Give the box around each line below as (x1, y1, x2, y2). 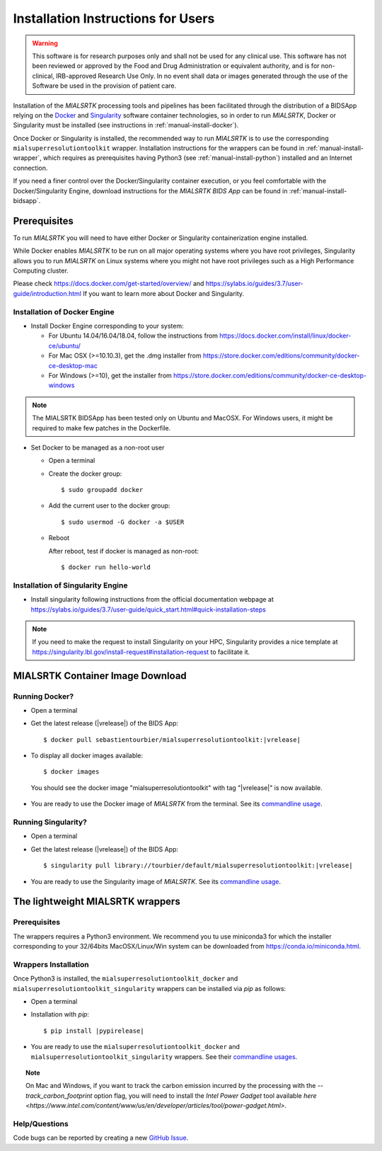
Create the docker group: (48, 469, 122, 478)
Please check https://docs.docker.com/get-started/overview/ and (13, 280, 204, 288)
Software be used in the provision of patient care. (32, 81, 177, 90)
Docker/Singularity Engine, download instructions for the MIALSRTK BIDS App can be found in (13, 186, 288, 195)
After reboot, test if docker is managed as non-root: (48, 546, 199, 555)
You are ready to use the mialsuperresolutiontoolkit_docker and (30, 1043, 240, 1051)
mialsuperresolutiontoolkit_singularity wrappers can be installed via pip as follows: (13, 984, 286, 992)
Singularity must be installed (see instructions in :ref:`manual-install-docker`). (13, 121, 239, 130)
